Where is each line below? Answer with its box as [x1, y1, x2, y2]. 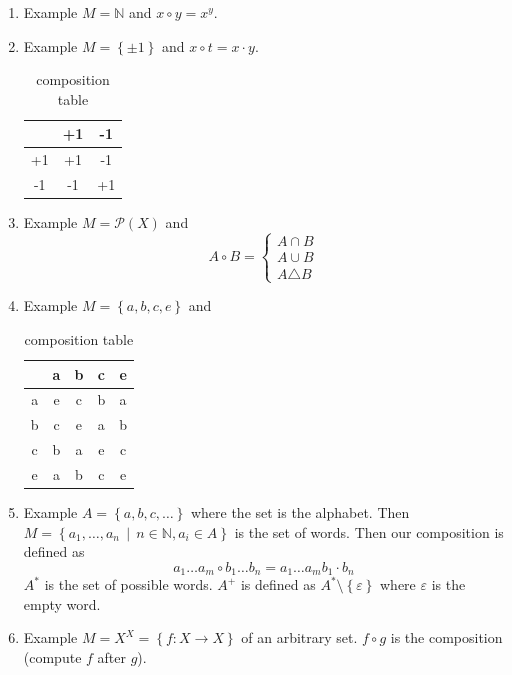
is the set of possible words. [44, 574, 213, 595]
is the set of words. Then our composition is [234, 521, 504, 542]
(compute [23, 647, 82, 668]
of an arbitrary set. [241, 627, 358, 648]
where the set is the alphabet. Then [190, 502, 410, 522]
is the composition [390, 627, 503, 648]
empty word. [23, 593, 101, 614]
